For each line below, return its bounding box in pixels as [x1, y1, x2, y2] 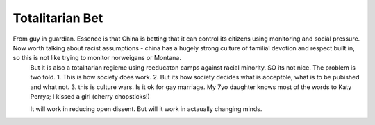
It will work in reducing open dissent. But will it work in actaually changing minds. [30, 105, 262, 113]
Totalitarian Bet [12, 10, 103, 26]
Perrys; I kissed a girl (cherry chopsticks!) [30, 92, 151, 100]
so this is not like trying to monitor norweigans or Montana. [12, 54, 182, 62]
